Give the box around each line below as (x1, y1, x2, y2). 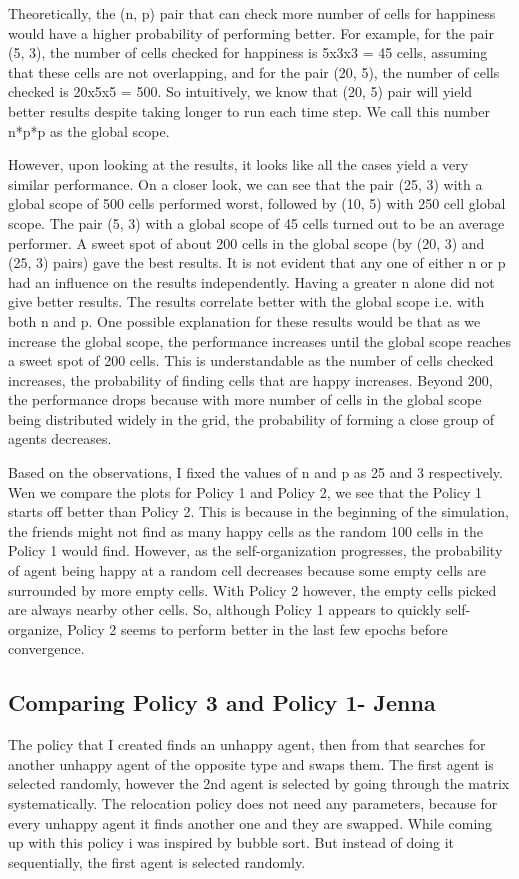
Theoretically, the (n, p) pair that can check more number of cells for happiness (8, 3, 496, 23)
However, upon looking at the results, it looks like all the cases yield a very (8, 154, 469, 175)
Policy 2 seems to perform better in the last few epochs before (67, 618, 448, 639)
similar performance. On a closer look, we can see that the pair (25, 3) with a (8, 173, 483, 194)
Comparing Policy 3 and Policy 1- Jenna (8, 687, 436, 718)
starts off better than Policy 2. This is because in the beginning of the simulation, (8, 501, 509, 522)
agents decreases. (8, 428, 112, 449)
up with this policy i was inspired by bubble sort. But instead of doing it (8, 832, 454, 853)
